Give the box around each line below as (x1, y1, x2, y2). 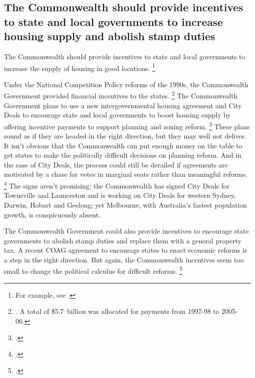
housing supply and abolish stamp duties (4, 28, 215, 44)
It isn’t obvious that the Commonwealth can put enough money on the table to (4, 140, 243, 150)
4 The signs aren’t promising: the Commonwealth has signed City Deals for (4, 179, 230, 190)
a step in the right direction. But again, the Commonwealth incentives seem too (4, 254, 244, 264)
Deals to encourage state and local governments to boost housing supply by (4, 110, 231, 120)
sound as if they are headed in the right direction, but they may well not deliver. (4, 131, 247, 141)
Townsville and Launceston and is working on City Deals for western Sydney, (4, 190, 236, 200)
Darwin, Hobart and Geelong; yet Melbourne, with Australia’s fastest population (4, 199, 247, 210)
